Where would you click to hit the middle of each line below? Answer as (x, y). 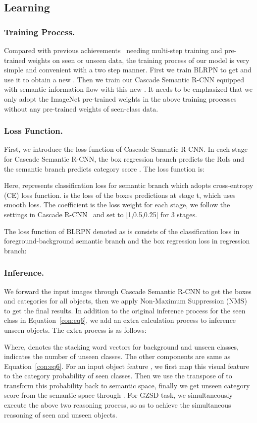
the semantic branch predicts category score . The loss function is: (104, 168)
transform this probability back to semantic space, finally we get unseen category (127, 385)
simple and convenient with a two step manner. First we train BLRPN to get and (128, 70)
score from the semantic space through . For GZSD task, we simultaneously (118, 395)
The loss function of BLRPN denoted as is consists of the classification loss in (122, 231)
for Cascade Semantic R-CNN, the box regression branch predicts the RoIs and (124, 158)
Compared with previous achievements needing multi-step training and (113, 50)
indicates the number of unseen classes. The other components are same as (117, 356)
